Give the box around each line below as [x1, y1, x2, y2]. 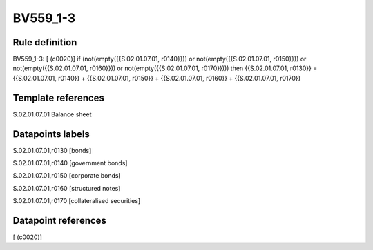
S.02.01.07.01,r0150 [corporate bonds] [12, 171, 121, 180]
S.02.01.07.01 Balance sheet [12, 110, 92, 118]
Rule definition [12, 37, 77, 48]
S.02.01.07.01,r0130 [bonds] [12, 146, 92, 154]
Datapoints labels [12, 128, 90, 140]
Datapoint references [12, 215, 107, 227]
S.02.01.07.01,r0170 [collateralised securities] [12, 197, 141, 205]
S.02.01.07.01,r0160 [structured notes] [12, 184, 121, 192]
